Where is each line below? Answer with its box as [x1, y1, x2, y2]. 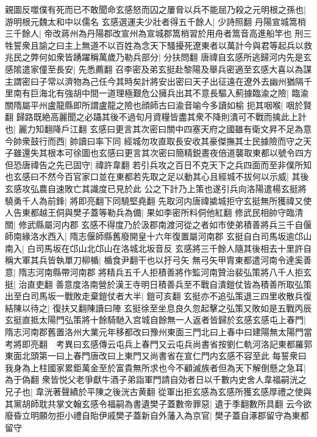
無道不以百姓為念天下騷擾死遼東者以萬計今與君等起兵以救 [81, 38, 312, 51]
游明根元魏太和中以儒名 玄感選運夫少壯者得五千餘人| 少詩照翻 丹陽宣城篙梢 [5, 15, 306, 27]
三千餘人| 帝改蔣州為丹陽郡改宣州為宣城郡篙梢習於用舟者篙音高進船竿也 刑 [5, 27, 304, 40]
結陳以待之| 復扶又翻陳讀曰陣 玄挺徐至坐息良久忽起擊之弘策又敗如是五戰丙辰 [5, 301, 312, 314]
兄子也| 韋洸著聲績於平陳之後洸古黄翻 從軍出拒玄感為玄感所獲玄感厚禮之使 [5, 385, 304, 397]
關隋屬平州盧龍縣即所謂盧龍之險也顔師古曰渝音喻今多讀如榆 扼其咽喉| [5, 98, 283, 111]
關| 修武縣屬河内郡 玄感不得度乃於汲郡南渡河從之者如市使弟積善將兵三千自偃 [5, 218, 312, 230]
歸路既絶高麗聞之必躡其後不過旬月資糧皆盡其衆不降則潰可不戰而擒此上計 [16, 110, 307, 123]
